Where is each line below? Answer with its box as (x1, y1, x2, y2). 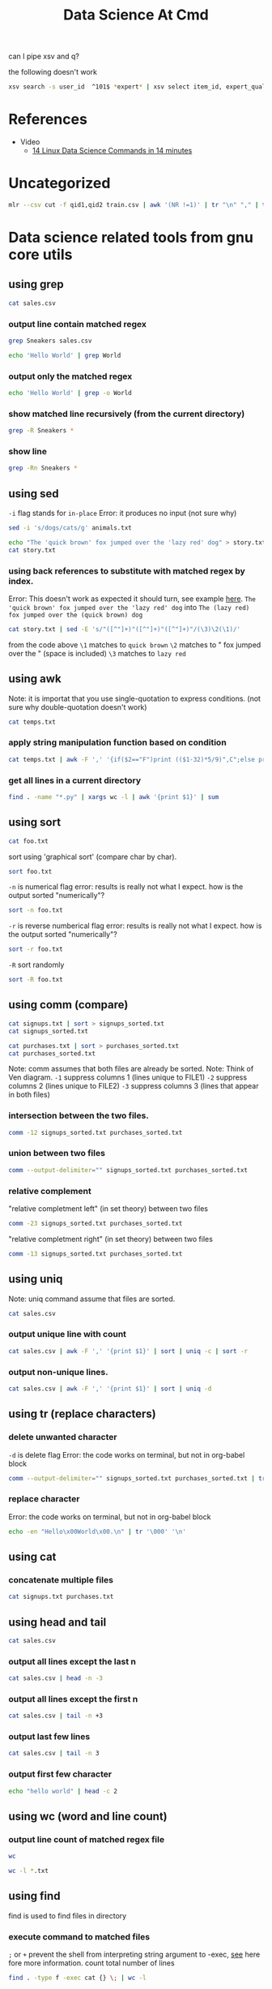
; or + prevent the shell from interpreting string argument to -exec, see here (8, 1949, 261, 1960)
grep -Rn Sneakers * (8, 464, 79, 472)
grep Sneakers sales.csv (8, 337, 92, 345)
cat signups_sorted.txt (8, 1027, 89, 1035)
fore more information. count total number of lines (8, 1958, 176, 1968)
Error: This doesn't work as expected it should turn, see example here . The (8, 594, 257, 604)
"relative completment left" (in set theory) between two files (8, 1204, 209, 1214)
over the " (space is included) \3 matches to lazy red (8, 648, 186, 658)
